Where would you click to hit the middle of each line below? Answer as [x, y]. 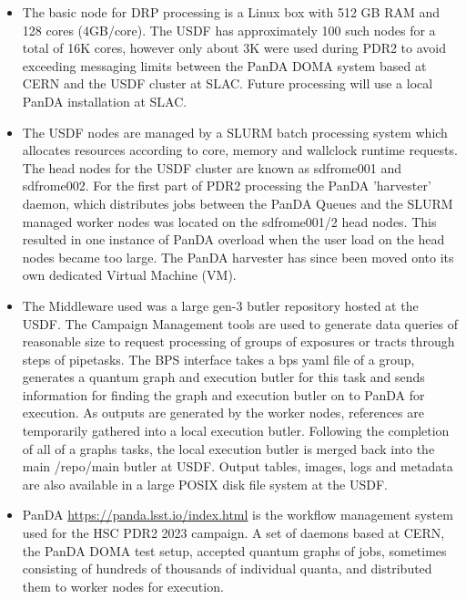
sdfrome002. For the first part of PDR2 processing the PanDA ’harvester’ [227, 186]
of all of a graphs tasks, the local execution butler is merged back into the [228, 448]
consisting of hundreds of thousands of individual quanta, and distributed [227, 568]
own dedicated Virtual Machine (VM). [129, 275]
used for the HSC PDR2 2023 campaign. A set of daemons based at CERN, [233, 533]
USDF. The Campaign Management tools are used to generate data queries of [240, 323]
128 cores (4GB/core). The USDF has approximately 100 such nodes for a [229, 30]
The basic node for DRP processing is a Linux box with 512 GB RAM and [231, 12]
